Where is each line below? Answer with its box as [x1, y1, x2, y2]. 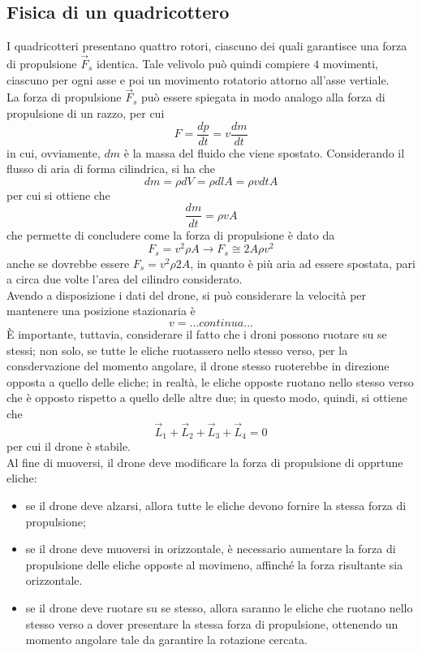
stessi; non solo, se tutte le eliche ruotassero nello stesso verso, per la [6, 341, 348, 358]
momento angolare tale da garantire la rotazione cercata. [25, 631, 308, 648]
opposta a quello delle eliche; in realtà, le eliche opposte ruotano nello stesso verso [6, 373, 414, 390]
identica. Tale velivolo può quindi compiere [96, 55, 310, 72]
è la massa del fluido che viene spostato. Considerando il [123, 144, 405, 161]
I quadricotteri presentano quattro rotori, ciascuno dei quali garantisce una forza [6, 37, 407, 54]
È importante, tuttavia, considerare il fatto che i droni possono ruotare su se [6, 326, 387, 343]
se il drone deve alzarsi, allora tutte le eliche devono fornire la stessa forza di [25, 497, 407, 514]
